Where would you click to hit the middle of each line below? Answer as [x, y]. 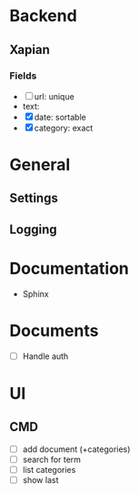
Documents [54, 330]
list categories [49, 469]
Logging [33, 229]
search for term [52, 459]
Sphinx [35, 294]
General [40, 165]
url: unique [54, 96]
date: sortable [60, 117]
